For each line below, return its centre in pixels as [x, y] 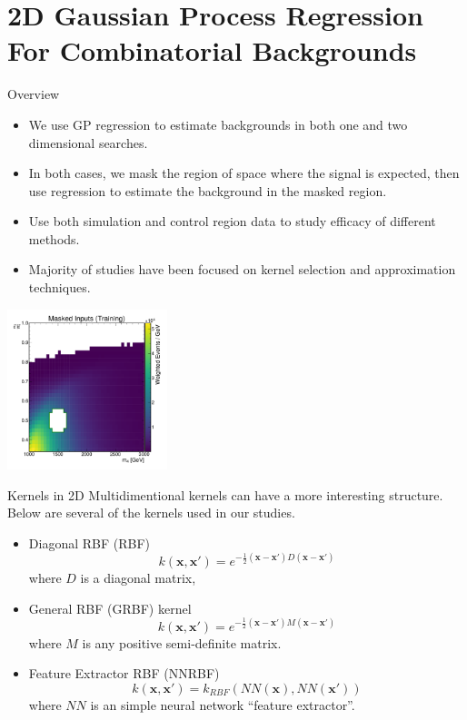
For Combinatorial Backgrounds [212, 50]
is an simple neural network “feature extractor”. [223, 704]
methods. [54, 238]
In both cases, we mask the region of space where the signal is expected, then [244, 173]
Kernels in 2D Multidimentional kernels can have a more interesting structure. [225, 494]
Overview [34, 94]
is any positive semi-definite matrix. [182, 642]
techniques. [60, 287]
